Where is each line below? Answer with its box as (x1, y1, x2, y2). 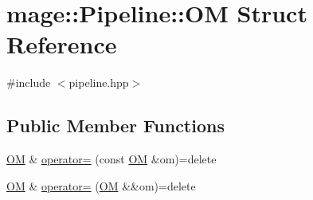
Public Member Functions (6, 113, 225, 138)
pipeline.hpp (68, 74, 129, 91)
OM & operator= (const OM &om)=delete (6, 151, 217, 167)
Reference (6, 28, 117, 61)
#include (6, 74, 51, 91)
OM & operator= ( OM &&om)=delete (6, 177, 196, 194)
